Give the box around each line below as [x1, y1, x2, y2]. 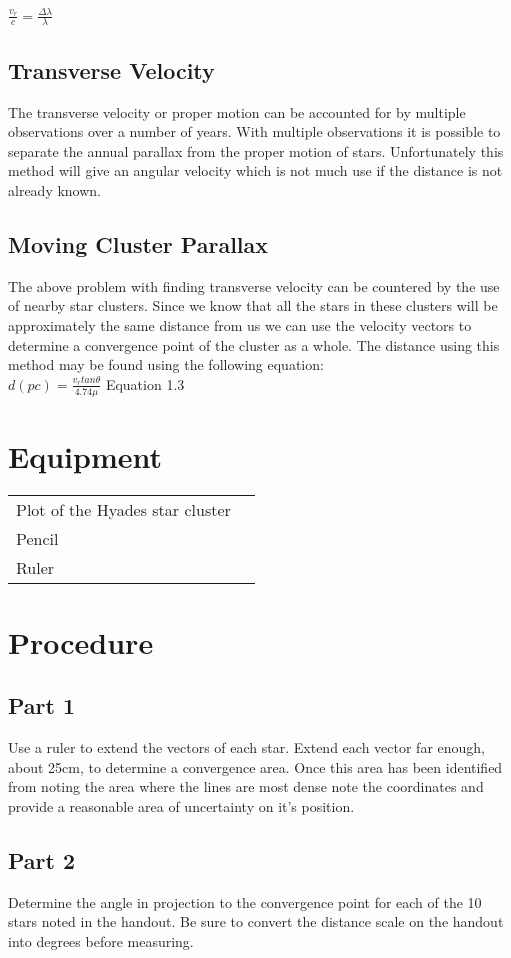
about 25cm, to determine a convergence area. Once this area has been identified [8, 756, 503, 777]
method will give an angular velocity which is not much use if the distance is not [8, 160, 503, 181]
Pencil [16, 526, 59, 550]
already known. [8, 179, 102, 200]
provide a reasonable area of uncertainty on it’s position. [8, 796, 355, 816]
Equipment [8, 435, 162, 476]
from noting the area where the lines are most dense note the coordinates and [8, 776, 484, 797]
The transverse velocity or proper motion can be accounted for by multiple [8, 101, 466, 122]
